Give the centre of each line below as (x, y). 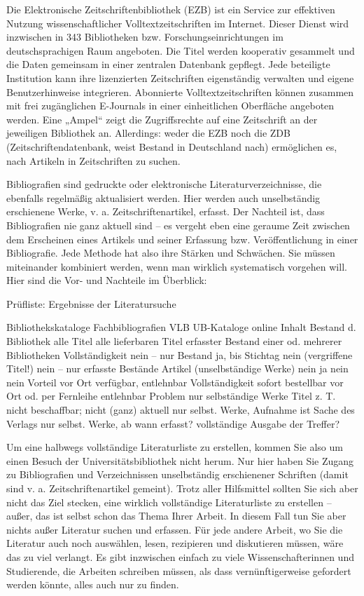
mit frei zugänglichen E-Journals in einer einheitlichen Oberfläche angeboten (170, 106)
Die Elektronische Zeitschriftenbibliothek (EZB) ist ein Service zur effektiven (171, 9)
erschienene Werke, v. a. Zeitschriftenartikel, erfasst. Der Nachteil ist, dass (166, 211)
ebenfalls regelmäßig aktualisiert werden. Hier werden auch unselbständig (163, 197)
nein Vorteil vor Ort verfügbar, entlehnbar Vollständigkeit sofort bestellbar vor (175, 382)
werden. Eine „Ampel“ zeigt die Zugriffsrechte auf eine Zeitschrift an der (162, 119)
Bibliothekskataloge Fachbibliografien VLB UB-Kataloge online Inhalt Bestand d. (181, 327)
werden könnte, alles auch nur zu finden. (93, 584)
